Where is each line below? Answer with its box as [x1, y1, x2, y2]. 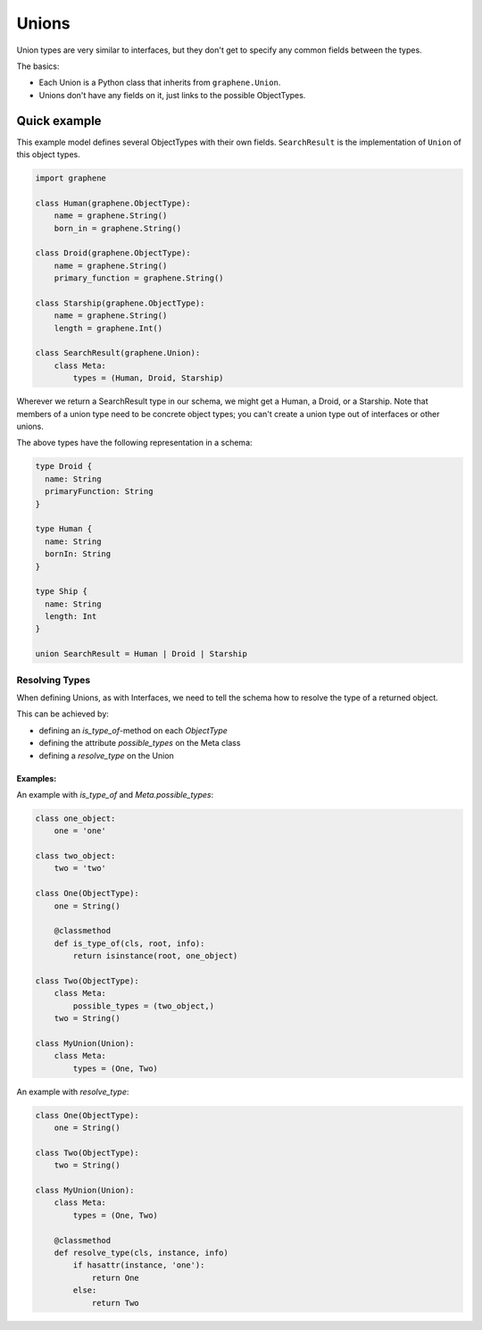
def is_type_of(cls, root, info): [54, 938, 205, 949]
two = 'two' [54, 863, 107, 874]
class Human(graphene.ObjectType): [35, 197, 191, 208]
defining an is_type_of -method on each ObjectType [38, 724, 228, 736]
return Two [91, 1298, 140, 1308]
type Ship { [35, 586, 88, 597]
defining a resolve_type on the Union [38, 750, 174, 761]
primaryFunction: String [45, 487, 154, 497]
